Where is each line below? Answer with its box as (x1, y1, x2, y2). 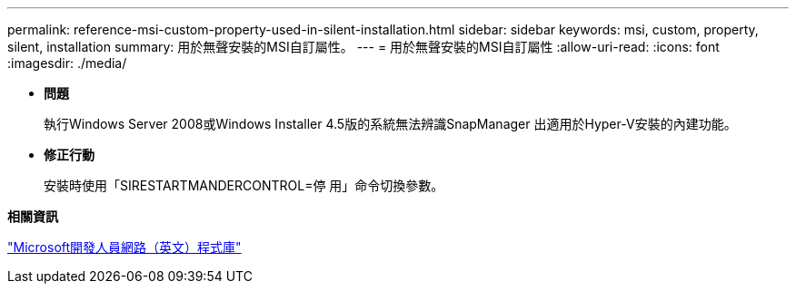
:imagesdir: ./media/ (7, 55, 127, 71)
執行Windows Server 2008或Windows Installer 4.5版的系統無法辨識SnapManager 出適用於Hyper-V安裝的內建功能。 (44, 116, 737, 131)
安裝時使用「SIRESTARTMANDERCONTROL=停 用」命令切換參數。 (44, 178, 444, 193)
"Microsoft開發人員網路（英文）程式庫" (7, 239, 242, 255)
